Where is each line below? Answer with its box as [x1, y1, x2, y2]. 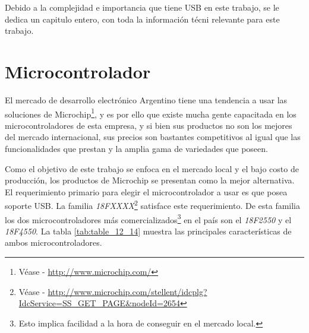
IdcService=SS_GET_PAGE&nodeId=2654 [18, 297, 180, 309]
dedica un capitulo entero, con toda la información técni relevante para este [5, 12, 280, 25]
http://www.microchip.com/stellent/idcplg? [48, 285, 207, 297]
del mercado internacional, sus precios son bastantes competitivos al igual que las [5, 131, 301, 143]
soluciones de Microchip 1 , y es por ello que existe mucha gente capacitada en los [5, 106, 297, 120]
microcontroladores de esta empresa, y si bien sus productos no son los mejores [5, 119, 292, 131]
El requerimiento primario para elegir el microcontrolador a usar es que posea [5, 185, 288, 198]
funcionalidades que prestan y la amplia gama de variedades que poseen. [5, 142, 268, 154]
